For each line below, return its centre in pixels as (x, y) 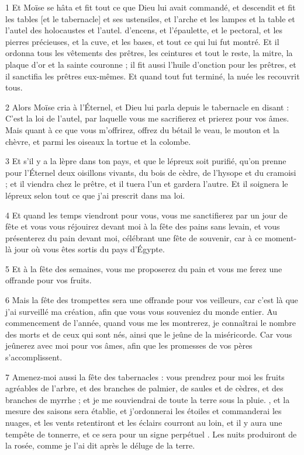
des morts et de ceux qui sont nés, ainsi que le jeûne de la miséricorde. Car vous (149, 334)
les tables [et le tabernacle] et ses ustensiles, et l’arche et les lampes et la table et (150, 18)
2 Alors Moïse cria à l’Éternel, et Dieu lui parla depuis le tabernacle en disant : (147, 107)
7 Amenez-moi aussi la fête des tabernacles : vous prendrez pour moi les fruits (145, 376)
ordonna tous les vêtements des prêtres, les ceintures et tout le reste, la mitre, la (149, 53)
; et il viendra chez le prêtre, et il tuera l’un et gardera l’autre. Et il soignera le (147, 184)
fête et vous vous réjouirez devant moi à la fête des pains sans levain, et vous (143, 226)
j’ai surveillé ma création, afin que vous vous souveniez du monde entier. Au (141, 311)
